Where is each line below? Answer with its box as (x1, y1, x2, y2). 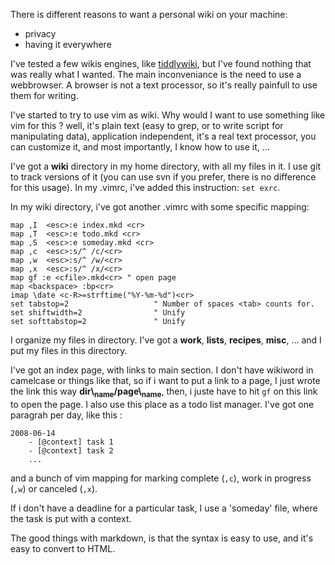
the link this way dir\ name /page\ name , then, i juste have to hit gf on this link (10, 385, 318, 399)
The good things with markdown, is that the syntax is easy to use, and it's (10, 532, 314, 544)
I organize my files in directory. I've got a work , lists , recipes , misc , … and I (10, 334, 322, 346)
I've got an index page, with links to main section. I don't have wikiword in (10, 364, 314, 376)
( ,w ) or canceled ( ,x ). (10, 482, 98, 494)
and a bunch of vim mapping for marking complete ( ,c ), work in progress (10, 472, 312, 484)
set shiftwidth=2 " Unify (10, 308, 186, 318)
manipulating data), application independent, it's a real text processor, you (10, 130, 317, 142)
